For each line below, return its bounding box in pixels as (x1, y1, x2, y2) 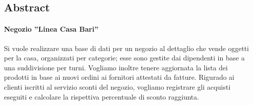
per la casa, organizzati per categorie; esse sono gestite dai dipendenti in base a (4, 52, 245, 63)
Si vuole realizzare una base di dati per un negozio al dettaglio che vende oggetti (4, 43, 249, 53)
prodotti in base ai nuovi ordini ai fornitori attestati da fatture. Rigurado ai (4, 72, 235, 82)
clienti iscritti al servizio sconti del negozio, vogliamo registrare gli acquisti (4, 81, 231, 92)
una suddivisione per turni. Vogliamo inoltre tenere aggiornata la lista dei (4, 62, 228, 72)
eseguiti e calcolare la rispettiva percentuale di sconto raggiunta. (4, 91, 199, 102)
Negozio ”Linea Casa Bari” (4, 24, 99, 34)
